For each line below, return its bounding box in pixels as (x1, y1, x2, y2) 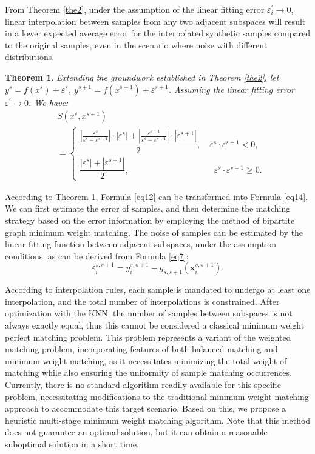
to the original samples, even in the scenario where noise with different (5, 38, 268, 51)
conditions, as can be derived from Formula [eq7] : (5, 249, 189, 262)
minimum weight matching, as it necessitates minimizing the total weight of (5, 354, 287, 367)
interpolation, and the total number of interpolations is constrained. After (5, 295, 280, 307)
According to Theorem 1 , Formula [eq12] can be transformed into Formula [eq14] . (5, 190, 308, 202)
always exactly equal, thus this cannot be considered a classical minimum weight (5, 318, 305, 331)
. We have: (29, 96, 69, 108)
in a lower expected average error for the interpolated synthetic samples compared (5, 27, 310, 39)
